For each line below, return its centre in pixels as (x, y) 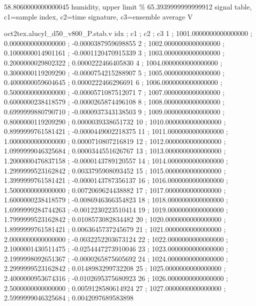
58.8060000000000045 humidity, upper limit (70, 6)
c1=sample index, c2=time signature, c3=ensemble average (95, 16)
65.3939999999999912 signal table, (199, 6)
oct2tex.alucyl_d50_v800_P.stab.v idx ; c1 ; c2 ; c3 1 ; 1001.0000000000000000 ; (128, 33)
